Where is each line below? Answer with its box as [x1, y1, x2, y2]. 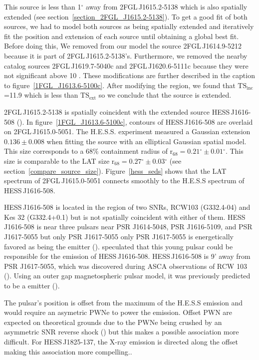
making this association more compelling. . [4, 346, 132, 356]
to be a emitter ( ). [4, 280, 60, 291]
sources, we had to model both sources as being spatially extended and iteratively [4, 21, 254, 32]
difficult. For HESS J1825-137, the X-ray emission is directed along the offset [4, 336, 238, 346]
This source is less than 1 [4, 2, 81, 12]
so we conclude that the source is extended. [98, 90, 232, 100]
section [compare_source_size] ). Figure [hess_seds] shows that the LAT [4, 165, 227, 176]
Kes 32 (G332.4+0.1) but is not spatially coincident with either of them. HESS [4, 211, 246, 222]
